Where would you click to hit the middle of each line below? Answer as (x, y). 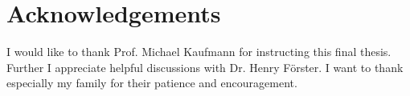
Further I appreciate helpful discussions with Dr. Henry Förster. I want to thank (205, 67)
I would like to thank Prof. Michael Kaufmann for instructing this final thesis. (199, 52)
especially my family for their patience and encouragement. (152, 83)
